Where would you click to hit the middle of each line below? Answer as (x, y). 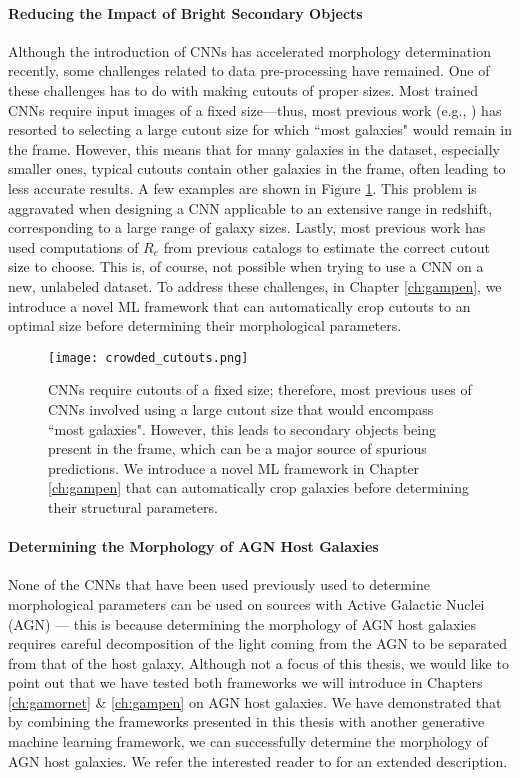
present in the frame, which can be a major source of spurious (237, 448)
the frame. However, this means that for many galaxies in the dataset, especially (254, 148)
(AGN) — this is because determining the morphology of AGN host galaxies (242, 623)
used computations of (73, 246)
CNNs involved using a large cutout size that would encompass (241, 408)
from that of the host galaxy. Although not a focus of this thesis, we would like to (258, 662)
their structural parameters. (133, 506)
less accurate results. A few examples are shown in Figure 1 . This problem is (242, 187)
